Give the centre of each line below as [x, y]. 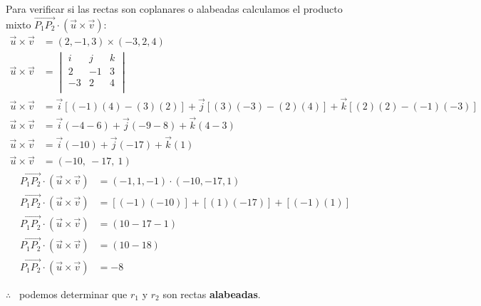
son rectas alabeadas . [212, 294]
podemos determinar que [73, 294]
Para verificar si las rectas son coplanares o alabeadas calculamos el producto [174, 9]
